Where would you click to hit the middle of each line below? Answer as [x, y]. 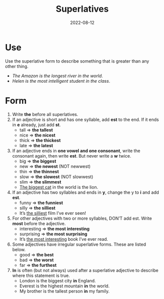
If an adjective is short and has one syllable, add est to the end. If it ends [85, 119]
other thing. [17, 66]
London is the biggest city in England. [58, 280]
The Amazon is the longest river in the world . [58, 76]
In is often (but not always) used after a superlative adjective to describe [85, 270]
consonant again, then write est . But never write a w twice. [71, 156]
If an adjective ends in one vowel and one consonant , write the [76, 151]
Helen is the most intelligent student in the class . [61, 81]
